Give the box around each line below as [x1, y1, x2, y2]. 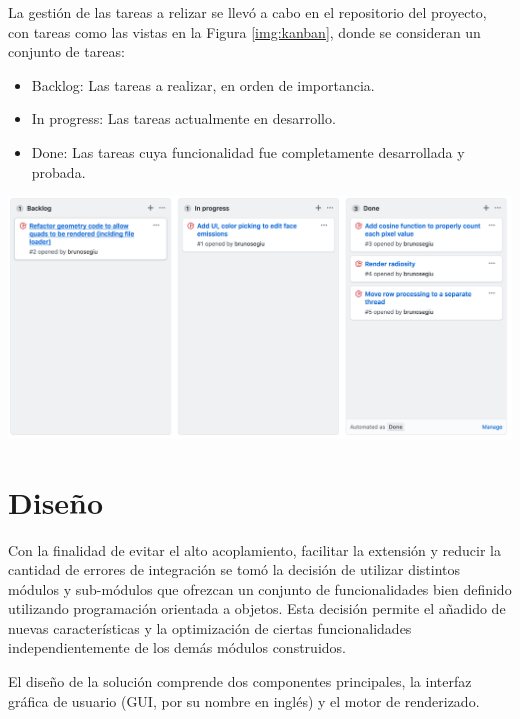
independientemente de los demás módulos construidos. [8, 637, 346, 658]
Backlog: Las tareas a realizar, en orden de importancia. [31, 74, 375, 95]
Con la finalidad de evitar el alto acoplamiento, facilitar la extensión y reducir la [8, 539, 501, 560]
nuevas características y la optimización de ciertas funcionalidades [8, 617, 412, 638]
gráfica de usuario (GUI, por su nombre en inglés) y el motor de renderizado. [8, 690, 480, 711]
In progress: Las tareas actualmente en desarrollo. [31, 108, 336, 129]
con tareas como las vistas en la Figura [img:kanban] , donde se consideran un [8, 21, 481, 42]
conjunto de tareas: [8, 41, 125, 62]
